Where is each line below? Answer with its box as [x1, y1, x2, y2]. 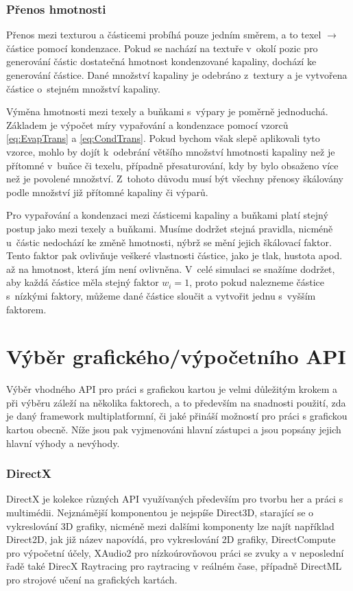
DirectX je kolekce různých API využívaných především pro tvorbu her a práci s [6, 492, 343, 506]
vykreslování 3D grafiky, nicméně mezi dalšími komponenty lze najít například [6, 518, 334, 533]
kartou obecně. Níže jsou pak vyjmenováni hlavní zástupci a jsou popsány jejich [6, 422, 341, 436]
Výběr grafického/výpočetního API [6, 342, 346, 370]
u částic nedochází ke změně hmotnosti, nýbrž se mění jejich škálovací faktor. [6, 234, 332, 249]
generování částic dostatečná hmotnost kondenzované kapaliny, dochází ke [6, 54, 317, 69]
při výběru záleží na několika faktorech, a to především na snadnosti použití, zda [6, 395, 346, 409]
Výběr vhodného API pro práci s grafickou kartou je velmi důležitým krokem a [6, 382, 338, 396]
